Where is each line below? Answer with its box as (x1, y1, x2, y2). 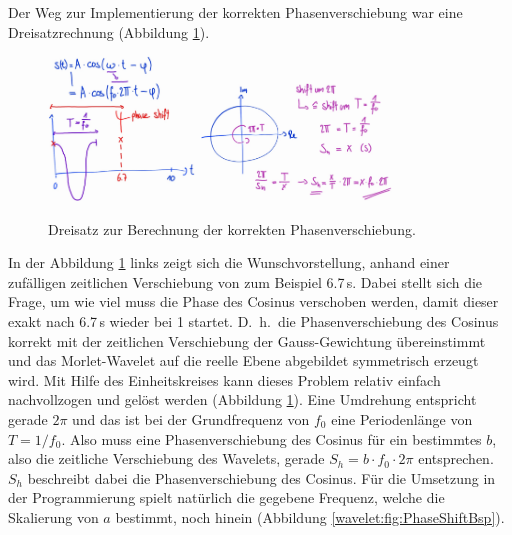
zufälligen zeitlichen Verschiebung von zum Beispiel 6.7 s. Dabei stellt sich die (8, 271, 483, 292)
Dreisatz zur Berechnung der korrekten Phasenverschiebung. (48, 218, 416, 239)
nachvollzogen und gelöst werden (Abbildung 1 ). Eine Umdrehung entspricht (8, 389, 477, 410)
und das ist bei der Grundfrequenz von (72, 408, 310, 429)
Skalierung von (8, 506, 99, 527)
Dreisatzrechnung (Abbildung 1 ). (8, 21, 210, 42)
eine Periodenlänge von (331, 408, 473, 429)
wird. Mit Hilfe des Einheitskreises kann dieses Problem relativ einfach (8, 369, 441, 390)
